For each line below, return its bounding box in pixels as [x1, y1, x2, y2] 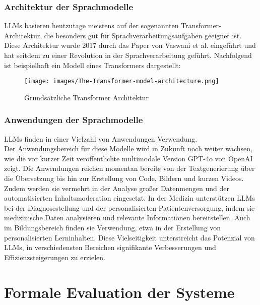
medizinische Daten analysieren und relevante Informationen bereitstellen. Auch [4, 212, 250, 223]
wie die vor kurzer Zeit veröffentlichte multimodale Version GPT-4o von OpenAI [4, 153, 253, 163]
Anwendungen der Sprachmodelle [4, 113, 143, 126]
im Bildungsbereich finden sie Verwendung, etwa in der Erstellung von [4, 222, 221, 232]
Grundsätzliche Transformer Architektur [24, 92, 149, 102]
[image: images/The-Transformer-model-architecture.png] [24, 78, 219, 85]
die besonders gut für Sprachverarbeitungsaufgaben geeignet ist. [44, 30, 242, 40]
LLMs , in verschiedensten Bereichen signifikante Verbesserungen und [4, 242, 216, 253]
